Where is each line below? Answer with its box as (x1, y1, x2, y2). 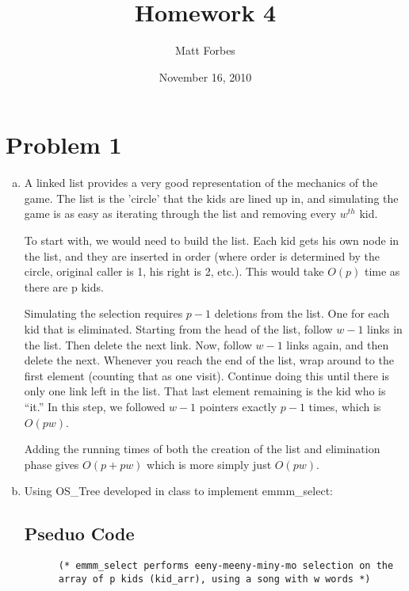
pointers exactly (199, 398, 277, 414)
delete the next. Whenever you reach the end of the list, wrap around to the (24, 352, 394, 368)
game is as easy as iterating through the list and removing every (24, 205, 337, 222)
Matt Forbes (175, 42, 235, 59)
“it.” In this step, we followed (24, 398, 166, 414)
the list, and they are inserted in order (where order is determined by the (24, 247, 380, 264)
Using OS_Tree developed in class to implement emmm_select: (24, 482, 333, 499)
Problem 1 (6, 128, 122, 161)
